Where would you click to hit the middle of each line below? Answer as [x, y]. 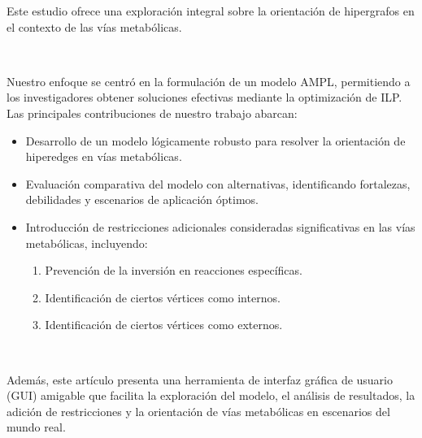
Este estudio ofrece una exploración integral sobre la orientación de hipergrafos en [211, 11]
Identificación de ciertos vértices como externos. [164, 325]
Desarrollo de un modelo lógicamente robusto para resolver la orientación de [215, 140]
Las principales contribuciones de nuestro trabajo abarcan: [152, 113]
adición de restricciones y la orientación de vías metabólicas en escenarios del [198, 411]
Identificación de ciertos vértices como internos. [163, 297]
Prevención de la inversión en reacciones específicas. [174, 270]
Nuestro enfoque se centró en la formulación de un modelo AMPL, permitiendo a [209, 81]
